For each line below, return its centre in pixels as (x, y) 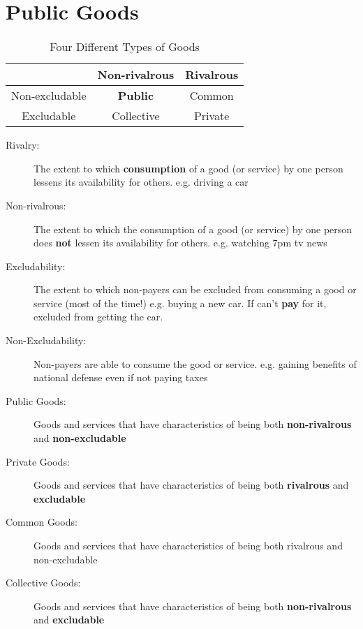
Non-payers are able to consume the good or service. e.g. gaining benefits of (195, 363)
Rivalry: (23, 145)
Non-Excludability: (46, 340)
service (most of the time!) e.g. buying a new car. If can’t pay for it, (180, 303)
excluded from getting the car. (98, 317)
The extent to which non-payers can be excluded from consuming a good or (195, 289)
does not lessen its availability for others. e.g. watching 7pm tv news (180, 243)
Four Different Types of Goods (125, 47)
